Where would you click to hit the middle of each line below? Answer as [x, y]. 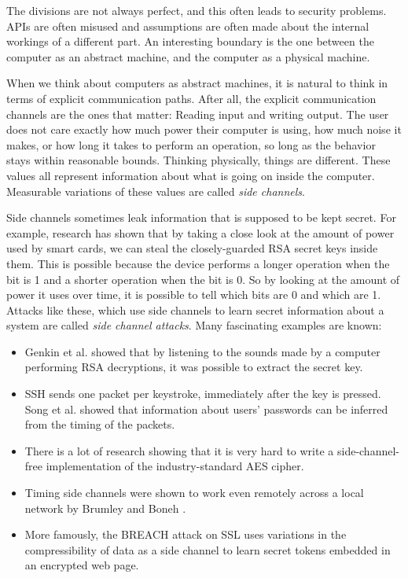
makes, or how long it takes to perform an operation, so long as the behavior [191, 144]
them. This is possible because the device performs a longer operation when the [198, 263]
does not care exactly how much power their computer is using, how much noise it [204, 129]
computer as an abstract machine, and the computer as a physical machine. [188, 56]
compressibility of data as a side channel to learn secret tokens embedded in [208, 549]
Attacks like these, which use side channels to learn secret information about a [195, 309]
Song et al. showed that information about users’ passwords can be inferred [206, 409]
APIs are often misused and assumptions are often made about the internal [188, 26]
